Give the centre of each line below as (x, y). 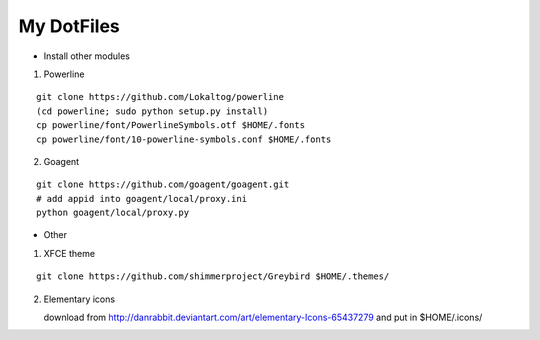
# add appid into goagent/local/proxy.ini (142, 198)
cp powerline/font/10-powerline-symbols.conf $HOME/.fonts (184, 139)
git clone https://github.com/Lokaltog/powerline (160, 97)
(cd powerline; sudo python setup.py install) (152, 111)
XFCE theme (69, 253)
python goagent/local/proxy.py (113, 213)
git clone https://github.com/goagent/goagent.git (163, 184)
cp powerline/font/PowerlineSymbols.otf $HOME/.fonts (170, 125)
